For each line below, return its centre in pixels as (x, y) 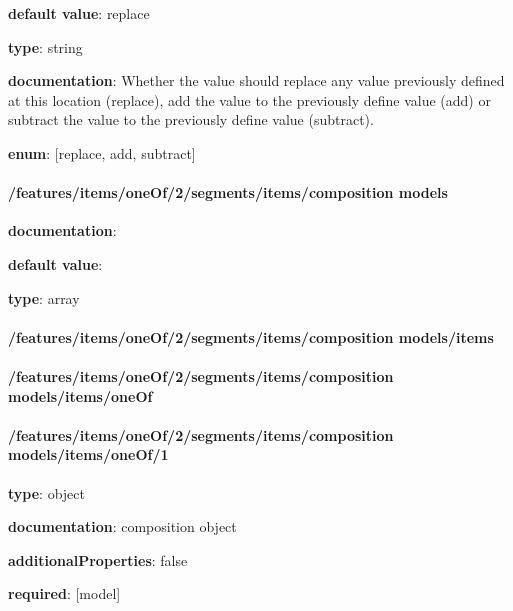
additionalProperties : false (98, 559)
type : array (44, 297)
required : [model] (64, 593)
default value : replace (79, 13)
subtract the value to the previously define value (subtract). (191, 119)
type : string (45, 46)
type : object (46, 492)
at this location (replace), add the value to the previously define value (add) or (249, 99)
